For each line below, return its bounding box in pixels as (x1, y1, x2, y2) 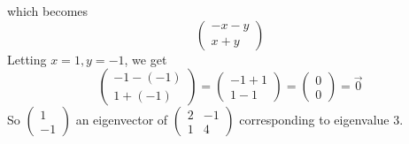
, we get (124, 49, 167, 68)
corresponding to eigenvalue (239, 110, 390, 129)
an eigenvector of (75, 110, 168, 129)
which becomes (7, 2, 89, 19)
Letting (7, 49, 47, 68)
